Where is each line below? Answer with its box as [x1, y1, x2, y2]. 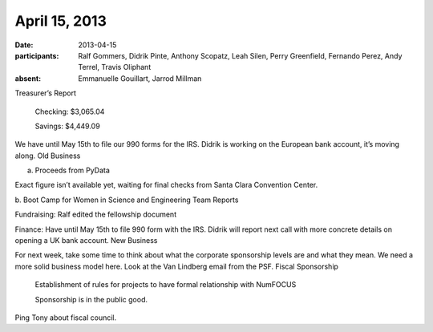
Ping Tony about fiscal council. [14, 313, 117, 322]
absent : [14, 73, 42, 83]
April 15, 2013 [14, 12, 107, 30]
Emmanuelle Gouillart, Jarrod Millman [78, 73, 202, 83]
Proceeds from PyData [34, 165, 110, 176]
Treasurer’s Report [14, 88, 76, 98]
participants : [14, 51, 59, 60]
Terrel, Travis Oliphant [78, 63, 152, 72]
